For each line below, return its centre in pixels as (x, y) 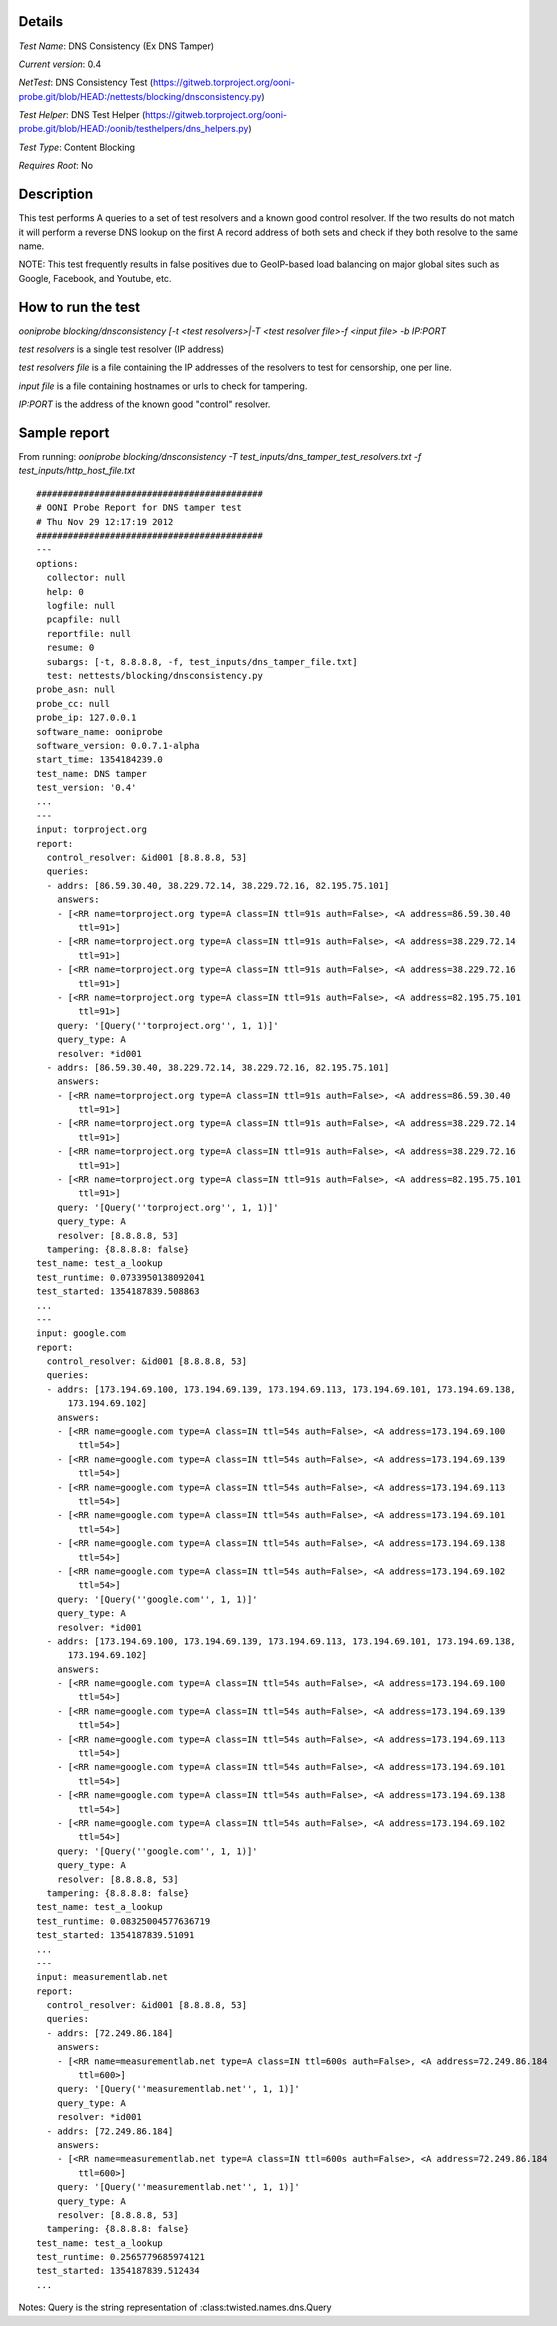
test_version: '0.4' (86, 788)
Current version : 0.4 (60, 64)
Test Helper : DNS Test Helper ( (82, 115)
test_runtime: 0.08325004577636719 (123, 1921)
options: (57, 563)
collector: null (86, 578)
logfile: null (81, 605)
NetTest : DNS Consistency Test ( (86, 82)
